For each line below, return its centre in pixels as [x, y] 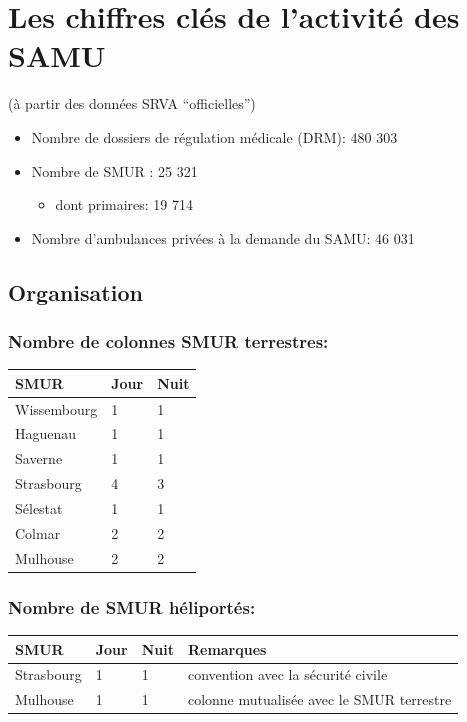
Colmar [38, 532]
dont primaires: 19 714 [124, 204]
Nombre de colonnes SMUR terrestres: [168, 340]
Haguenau [46, 433]
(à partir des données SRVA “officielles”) [132, 103]
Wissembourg [56, 408]
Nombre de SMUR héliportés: [132, 606]
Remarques [227, 648]
